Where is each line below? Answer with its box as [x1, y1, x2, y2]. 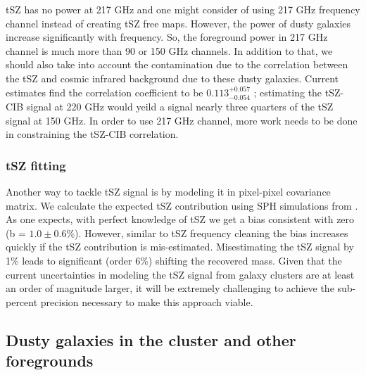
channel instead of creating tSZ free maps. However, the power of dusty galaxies [6, 15, 351, 30]
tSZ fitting [6, 156, 66, 174]
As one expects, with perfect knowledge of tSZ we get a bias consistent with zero [6, 212, 355, 227]
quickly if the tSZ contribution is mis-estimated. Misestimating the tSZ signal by [6, 239, 354, 254]
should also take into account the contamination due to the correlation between [6, 57, 348, 72]
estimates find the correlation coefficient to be [6, 84, 203, 99]
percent [6, 294, 38, 309]
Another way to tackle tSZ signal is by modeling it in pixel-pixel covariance [6, 184, 331, 198]
